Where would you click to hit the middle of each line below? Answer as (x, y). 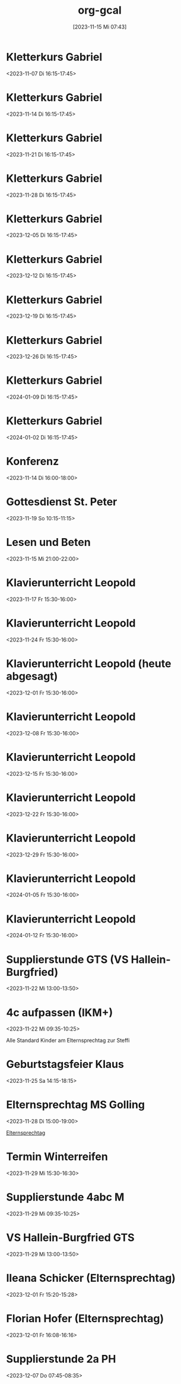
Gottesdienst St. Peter (62, 502)
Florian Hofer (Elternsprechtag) (85, 1319)
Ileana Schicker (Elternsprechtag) (91, 1278)
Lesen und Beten (48, 543)
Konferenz (33, 462)
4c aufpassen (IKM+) (60, 1012)
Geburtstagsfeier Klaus (65, 1064)
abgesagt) (32, 676)
